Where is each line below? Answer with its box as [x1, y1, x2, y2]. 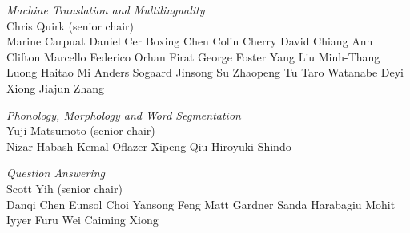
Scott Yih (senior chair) [6, 180, 123, 196]
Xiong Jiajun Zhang [6, 79, 104, 96]
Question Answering [6, 164, 105, 181]
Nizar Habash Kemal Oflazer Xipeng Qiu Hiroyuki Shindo [6, 137, 291, 154]
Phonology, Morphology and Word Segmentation [6, 106, 241, 123]
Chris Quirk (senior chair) [6, 17, 134, 34]
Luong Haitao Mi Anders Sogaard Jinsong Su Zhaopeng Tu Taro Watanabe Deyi [6, 64, 404, 81]
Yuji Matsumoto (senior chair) [6, 122, 155, 139]
